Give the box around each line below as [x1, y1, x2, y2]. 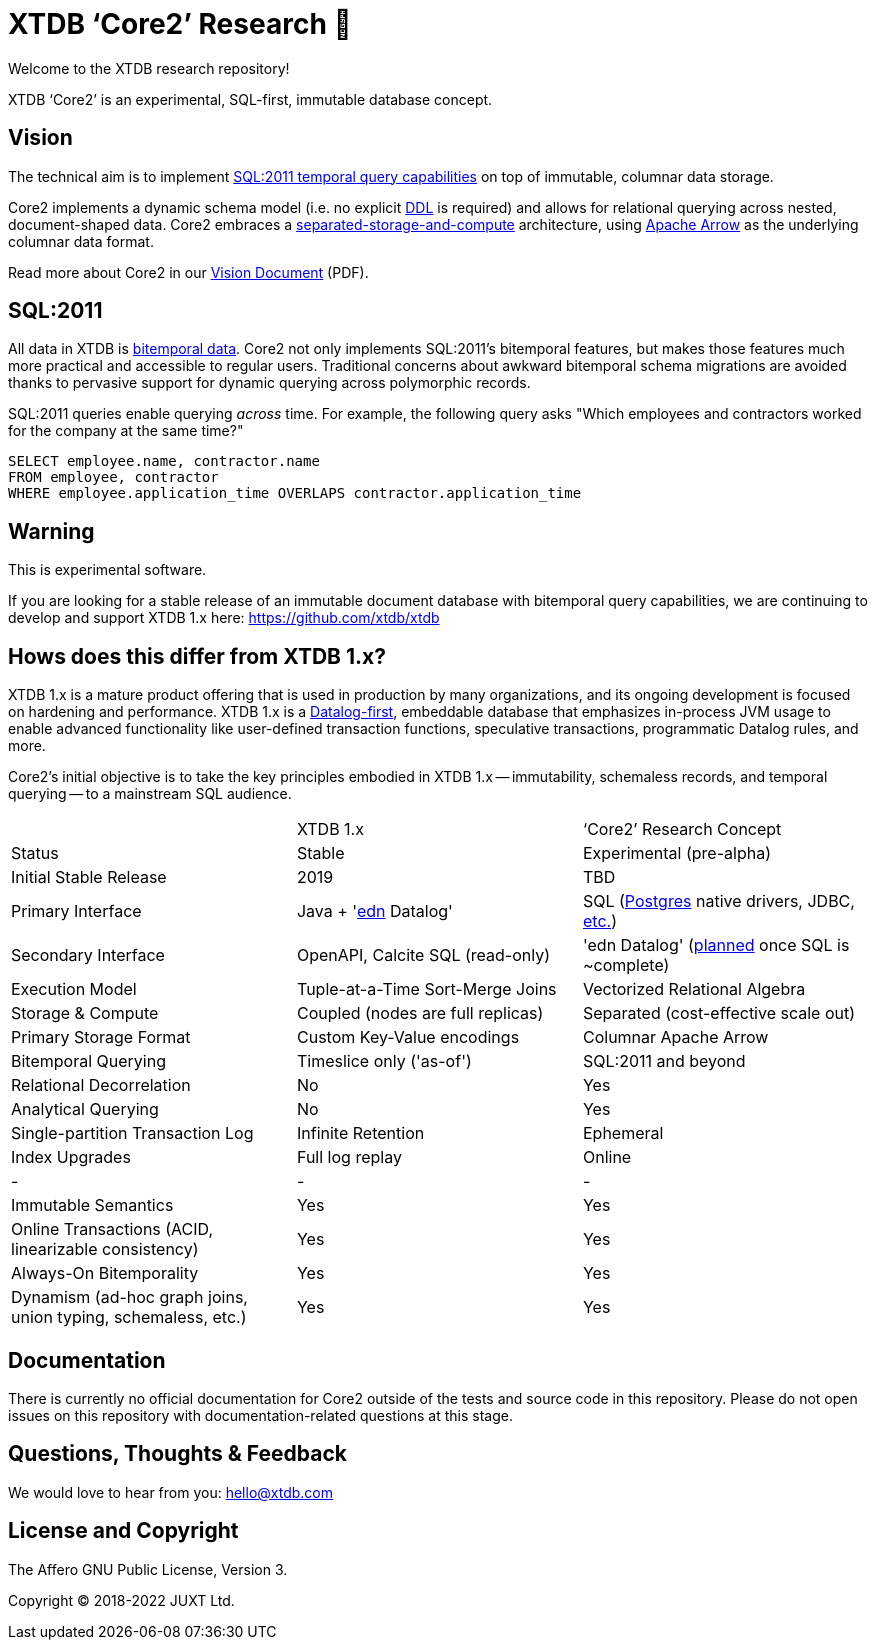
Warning [8, 518, 95, 544]
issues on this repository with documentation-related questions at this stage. [8, 1406, 513, 1424]
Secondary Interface [11, 945, 165, 966]
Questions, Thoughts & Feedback [8, 1441, 347, 1467]
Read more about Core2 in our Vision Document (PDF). [8, 263, 369, 281]
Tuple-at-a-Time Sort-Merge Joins [296, 979, 557, 1000]
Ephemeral [582, 1123, 664, 1144]
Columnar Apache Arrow [582, 1027, 769, 1048]
